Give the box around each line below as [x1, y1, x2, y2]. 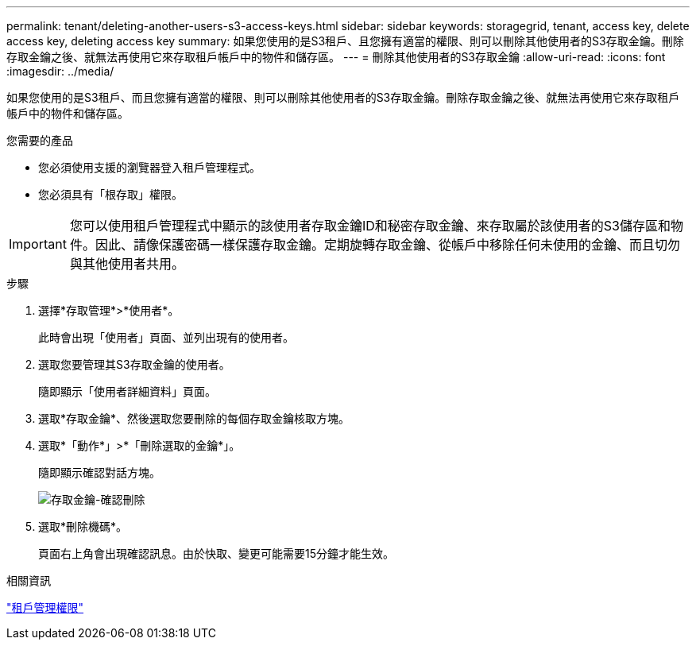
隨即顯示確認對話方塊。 [38, 466, 160, 479]
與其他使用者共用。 [69, 256, 184, 272]
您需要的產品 [6, 133, 73, 147]
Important [9, 236, 67, 252]
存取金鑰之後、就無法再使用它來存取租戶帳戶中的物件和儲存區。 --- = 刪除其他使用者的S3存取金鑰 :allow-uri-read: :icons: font [6, 50, 666, 64]
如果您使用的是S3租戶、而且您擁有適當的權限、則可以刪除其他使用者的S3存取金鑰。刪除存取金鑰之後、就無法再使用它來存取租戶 [6, 91, 680, 104]
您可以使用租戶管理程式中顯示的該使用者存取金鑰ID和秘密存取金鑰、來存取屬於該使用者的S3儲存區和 [69, 218, 671, 234]
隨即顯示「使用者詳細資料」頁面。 [38, 385, 216, 398]
